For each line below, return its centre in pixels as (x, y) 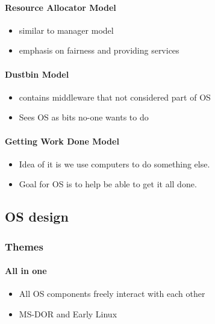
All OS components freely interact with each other (112, 294)
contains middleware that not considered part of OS (115, 97)
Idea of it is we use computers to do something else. (114, 164)
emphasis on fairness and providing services (99, 50)
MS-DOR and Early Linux (68, 313)
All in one (26, 271)
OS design (37, 217)
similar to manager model (66, 30)
